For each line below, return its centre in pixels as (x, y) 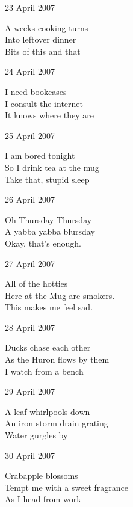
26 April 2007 (30, 199)
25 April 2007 (30, 135)
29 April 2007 (30, 391)
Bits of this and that (43, 51)
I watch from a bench (44, 371)
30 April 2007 (30, 455)
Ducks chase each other (48, 347)
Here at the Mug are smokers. (60, 295)
